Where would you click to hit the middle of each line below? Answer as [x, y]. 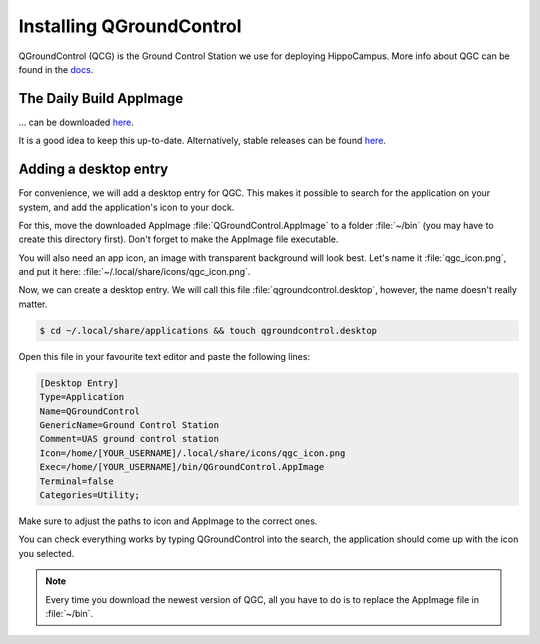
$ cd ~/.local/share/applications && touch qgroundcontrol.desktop [208, 330]
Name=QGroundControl [89, 411]
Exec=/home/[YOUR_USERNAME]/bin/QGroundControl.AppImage [182, 467]
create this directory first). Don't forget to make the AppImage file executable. [178, 239]
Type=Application [82, 397]
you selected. [46, 553]
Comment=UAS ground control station [129, 439]
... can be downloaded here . [76, 122]
